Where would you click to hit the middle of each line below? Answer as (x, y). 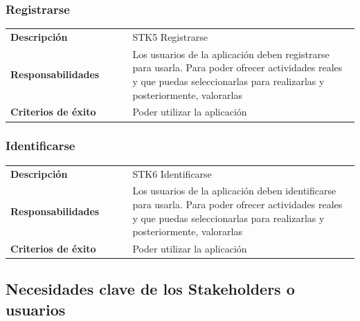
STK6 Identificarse (172, 173)
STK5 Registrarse (170, 36)
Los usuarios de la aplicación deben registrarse (231, 54)
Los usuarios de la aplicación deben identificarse (234, 191)
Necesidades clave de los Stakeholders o (150, 289)
